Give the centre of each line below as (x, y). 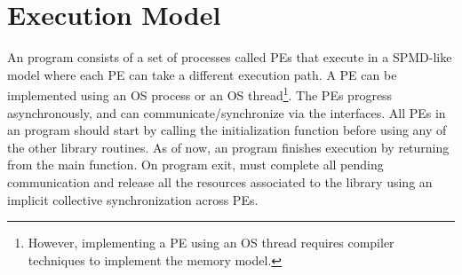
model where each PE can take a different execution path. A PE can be (202, 74)
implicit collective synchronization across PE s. (133, 199)
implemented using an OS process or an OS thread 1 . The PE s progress (200, 94)
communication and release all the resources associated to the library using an (220, 181)
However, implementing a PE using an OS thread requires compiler (211, 243)
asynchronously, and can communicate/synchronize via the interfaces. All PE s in (227, 112)
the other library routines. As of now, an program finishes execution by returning (228, 147)
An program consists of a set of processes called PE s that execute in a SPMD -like (230, 57)
